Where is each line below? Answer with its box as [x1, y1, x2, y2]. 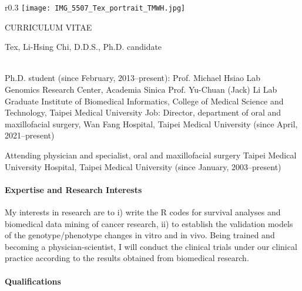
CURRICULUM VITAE [5, 21, 92, 33]
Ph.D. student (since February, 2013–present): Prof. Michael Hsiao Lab [5, 72, 261, 84]
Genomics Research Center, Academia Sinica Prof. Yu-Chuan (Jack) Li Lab [5, 83, 277, 96]
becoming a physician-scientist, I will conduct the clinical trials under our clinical [5, 240, 297, 252]
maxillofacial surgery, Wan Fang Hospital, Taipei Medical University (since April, [5, 117, 298, 130]
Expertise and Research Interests [5, 183, 142, 195]
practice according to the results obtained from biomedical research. [5, 252, 249, 264]
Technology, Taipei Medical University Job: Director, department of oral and [5, 106, 281, 119]
